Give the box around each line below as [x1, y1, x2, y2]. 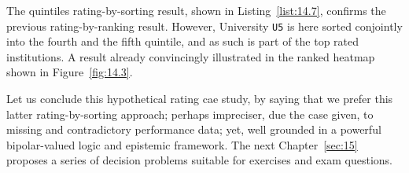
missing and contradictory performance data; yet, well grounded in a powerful [6, 121, 381, 138]
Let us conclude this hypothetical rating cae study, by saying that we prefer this [6, 90, 393, 107]
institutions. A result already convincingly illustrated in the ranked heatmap [6, 48, 375, 64]
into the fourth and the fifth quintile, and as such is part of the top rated [6, 33, 359, 50]
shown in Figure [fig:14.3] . [6, 64, 133, 80]
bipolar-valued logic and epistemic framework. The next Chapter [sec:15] [6, 136, 358, 153]
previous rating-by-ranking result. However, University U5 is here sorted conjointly [6, 17, 403, 34]
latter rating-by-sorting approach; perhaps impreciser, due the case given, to [6, 105, 374, 122]
